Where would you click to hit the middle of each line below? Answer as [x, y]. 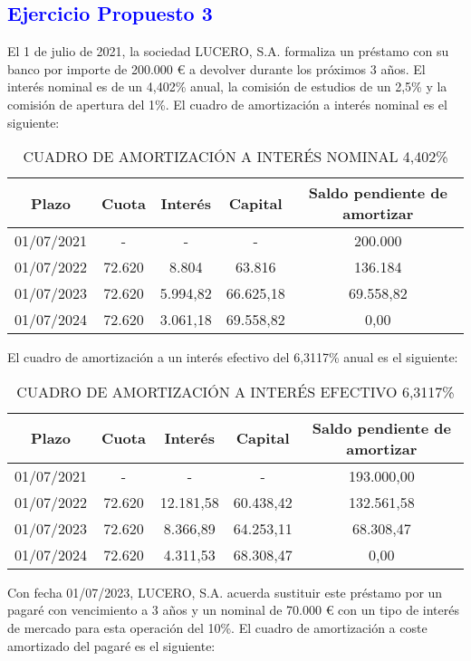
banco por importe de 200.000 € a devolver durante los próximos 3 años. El [216, 68]
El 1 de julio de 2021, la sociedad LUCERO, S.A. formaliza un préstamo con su [228, 51]
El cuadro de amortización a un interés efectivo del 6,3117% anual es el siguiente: [233, 357]
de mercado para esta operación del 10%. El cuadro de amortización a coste [217, 627]
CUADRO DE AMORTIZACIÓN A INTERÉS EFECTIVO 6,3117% [235, 391]
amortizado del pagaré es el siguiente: [111, 645]
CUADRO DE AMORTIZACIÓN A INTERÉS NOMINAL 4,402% [235, 157]
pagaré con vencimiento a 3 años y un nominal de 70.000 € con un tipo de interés [233, 610]
